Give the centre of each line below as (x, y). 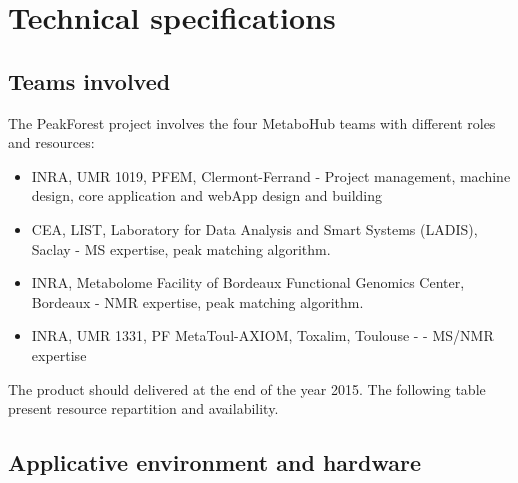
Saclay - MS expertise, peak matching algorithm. (181, 248)
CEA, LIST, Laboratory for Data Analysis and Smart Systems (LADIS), (254, 228)
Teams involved (89, 80)
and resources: (51, 142)
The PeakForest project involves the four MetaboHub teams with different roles (252, 122)
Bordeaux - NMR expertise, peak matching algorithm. (197, 301)
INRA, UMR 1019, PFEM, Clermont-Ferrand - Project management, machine (271, 175)
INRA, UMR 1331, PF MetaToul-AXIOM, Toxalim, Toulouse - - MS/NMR (262, 335)
